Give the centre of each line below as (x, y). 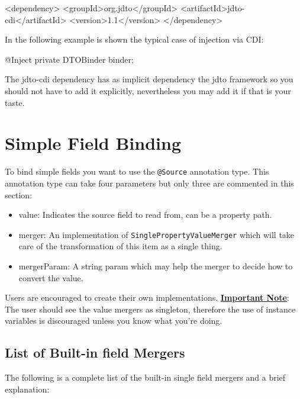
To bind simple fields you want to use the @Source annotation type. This (137, 171)
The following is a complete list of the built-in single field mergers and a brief (145, 377)
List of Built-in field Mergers (95, 353)
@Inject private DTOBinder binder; (69, 59)
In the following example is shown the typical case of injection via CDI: (134, 39)
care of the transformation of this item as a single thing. (120, 246)
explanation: (27, 389)
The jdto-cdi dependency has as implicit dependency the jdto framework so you (149, 79)
